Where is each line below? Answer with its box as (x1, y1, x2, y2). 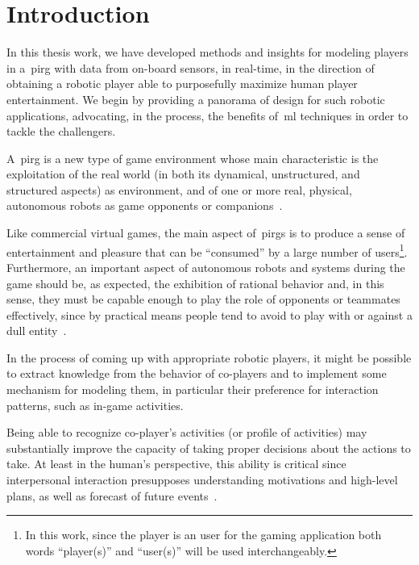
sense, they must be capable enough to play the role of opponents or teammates (6, 291, 400, 308)
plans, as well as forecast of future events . (6, 487, 218, 504)
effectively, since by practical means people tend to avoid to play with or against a (6, 306, 413, 323)
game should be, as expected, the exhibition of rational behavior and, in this (6, 274, 384, 291)
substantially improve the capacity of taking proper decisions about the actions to (6, 439, 411, 456)
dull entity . (6, 322, 67, 339)
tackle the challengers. (6, 123, 116, 140)
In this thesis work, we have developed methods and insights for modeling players (6, 44, 409, 61)
